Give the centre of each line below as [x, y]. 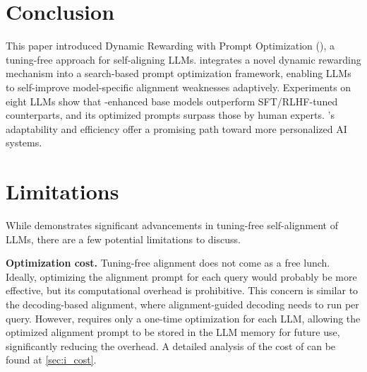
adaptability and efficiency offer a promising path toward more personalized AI [176, 128]
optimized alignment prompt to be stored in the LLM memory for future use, [173, 332]
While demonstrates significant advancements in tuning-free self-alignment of [172, 225]
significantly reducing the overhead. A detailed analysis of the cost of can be [171, 345]
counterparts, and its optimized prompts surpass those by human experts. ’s [170, 115]
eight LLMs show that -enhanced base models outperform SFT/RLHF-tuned [172, 101]
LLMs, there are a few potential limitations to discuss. [123, 239]
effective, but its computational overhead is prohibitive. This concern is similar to [182, 290]
